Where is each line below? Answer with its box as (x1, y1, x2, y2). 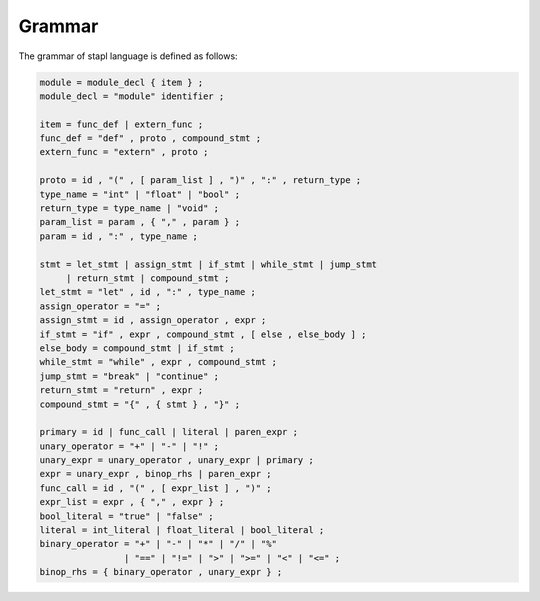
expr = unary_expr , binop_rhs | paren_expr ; (39, 468, 272, 480)
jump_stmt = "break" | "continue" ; (39, 370, 220, 382)
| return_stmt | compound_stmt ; (65, 273, 230, 284)
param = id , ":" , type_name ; (39, 230, 199, 242)
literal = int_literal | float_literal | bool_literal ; (39, 525, 325, 536)
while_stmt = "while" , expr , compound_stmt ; (39, 356, 277, 368)
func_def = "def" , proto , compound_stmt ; (39, 133, 262, 144)
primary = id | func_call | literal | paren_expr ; (39, 426, 299, 438)
